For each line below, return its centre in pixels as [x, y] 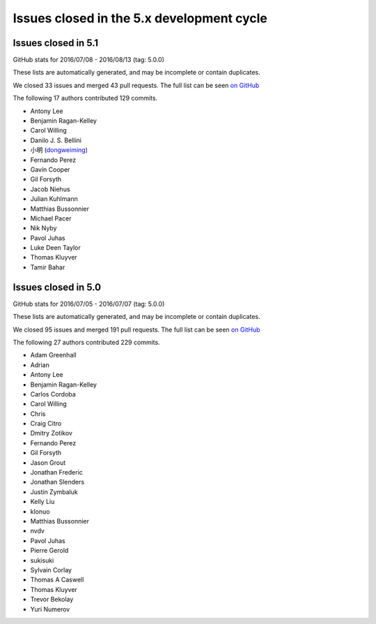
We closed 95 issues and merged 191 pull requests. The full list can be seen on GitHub [136, 329]
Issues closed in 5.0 [57, 287]
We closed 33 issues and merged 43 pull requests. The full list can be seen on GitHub [136, 85]
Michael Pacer [51, 218]
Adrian [40, 365]
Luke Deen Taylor [55, 248]
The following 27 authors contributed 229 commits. [86, 342]
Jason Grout [48, 462]
